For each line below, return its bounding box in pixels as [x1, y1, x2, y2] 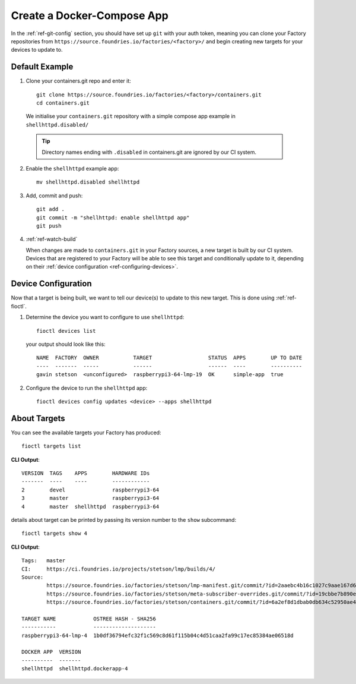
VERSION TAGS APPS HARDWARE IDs [21, 469, 150, 477]
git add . [36, 206, 65, 213]
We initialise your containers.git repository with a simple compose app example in [26, 113, 236, 120]
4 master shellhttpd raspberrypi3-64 [21, 503, 160, 510]
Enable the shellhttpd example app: [26, 165, 119, 172]
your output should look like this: [26, 341, 106, 348]
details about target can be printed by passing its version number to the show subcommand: [11, 516, 237, 523]
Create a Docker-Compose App [11, 9, 169, 22]
